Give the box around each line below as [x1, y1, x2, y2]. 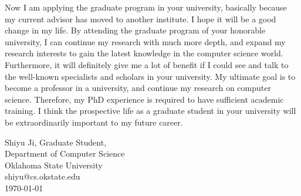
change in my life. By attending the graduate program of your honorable [5, 24, 266, 36]
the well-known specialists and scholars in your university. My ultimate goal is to [5, 70, 296, 82]
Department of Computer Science [5, 147, 125, 160]
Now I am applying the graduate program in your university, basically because [5, 1, 287, 13]
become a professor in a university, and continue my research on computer [5, 82, 271, 94]
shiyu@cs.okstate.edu [5, 170, 80, 183]
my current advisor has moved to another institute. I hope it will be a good [5, 12, 276, 25]
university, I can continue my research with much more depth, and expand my [5, 35, 286, 48]
